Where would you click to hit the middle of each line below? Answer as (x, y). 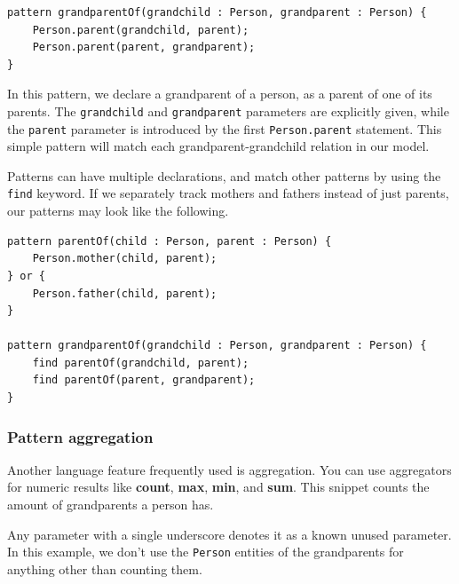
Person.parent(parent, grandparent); (144, 47)
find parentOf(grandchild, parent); (141, 363)
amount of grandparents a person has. (111, 505)
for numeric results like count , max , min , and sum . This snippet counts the (218, 487)
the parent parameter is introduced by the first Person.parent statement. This (225, 128)
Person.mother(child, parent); (125, 259)
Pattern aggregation (80, 436)
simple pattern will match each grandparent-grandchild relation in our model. (218, 146)
